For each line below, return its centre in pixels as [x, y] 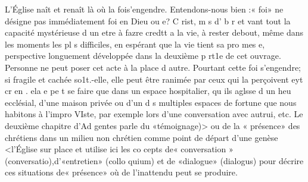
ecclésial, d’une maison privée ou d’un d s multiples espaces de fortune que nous [151, 102]
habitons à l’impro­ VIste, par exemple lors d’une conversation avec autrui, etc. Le [154, 114]
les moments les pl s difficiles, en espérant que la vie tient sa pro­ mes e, [135, 44]
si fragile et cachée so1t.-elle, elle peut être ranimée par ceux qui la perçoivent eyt [154, 79]
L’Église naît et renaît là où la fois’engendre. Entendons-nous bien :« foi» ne [144, 9]
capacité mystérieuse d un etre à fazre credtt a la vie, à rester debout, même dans [154, 32]
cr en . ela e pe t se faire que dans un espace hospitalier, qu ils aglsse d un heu [148, 91]
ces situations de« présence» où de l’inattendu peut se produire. [121, 172]
